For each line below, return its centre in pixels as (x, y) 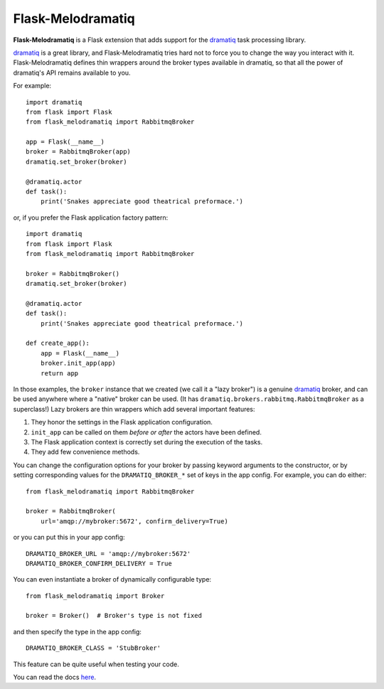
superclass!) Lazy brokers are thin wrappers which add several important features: (134, 409)
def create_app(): (58, 343)
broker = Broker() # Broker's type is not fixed (114, 616)
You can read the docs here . (54, 677)
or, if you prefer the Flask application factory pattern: (91, 218)
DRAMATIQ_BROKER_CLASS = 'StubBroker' (94, 648)
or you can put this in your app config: (69, 538)
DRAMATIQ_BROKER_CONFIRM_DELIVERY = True (99, 563)
